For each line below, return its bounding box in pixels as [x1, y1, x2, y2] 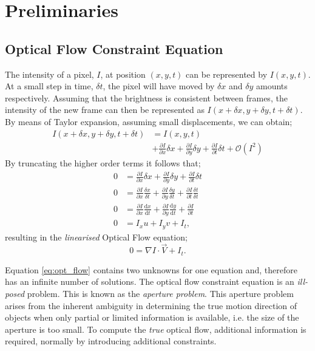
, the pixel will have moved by [103, 80, 215, 92]
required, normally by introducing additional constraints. [5, 335, 217, 347]
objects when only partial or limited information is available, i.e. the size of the [5, 311, 299, 324]
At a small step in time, [5, 80, 93, 92]
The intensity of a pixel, [5, 67, 94, 80]
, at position [100, 67, 146, 80]
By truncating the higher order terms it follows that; [5, 156, 201, 169]
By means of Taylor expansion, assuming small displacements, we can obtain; [5, 115, 293, 128]
